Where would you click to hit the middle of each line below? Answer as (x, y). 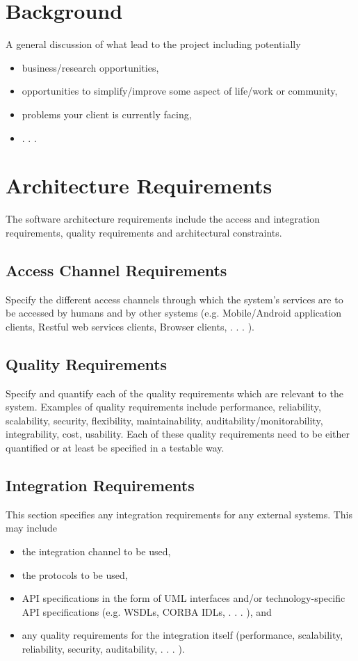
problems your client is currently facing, (107, 114)
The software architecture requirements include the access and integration (163, 219)
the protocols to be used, (75, 574)
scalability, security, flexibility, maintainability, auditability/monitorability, (164, 420)
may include (31, 528)
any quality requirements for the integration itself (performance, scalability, (182, 635)
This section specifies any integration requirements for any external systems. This (179, 514)
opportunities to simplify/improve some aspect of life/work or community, (180, 91)
